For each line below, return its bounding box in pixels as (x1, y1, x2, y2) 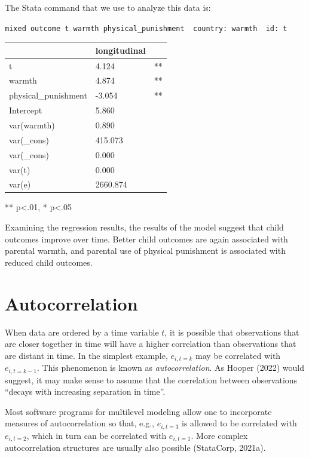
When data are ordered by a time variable (5, 325, 159, 338)
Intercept (9, 104, 42, 116)
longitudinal (95, 44, 146, 56)
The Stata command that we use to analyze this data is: (5, 1, 211, 13)
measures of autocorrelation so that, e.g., (5, 417, 155, 429)
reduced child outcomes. (5, 256, 93, 268)
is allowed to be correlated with (182, 417, 297, 429)
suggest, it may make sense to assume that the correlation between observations (5, 373, 298, 386)
